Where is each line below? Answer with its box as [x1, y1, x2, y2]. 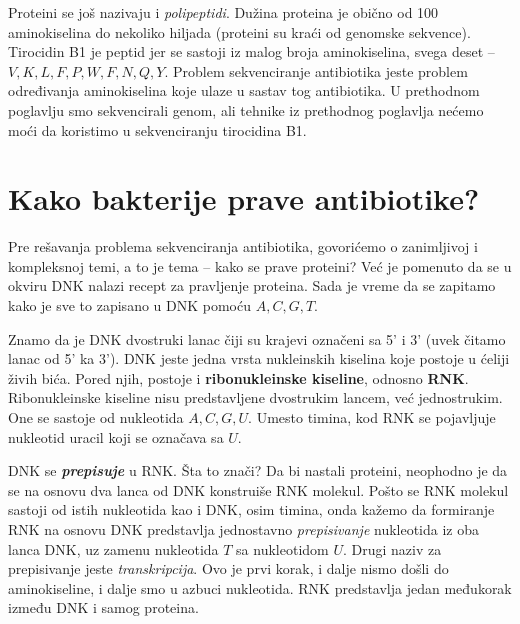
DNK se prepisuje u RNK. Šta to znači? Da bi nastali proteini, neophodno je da [8, 460, 508, 481]
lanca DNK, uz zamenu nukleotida [8, 538, 219, 559]
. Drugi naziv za [342, 538, 442, 559]
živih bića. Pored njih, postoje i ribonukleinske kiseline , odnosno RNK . [8, 367, 469, 388]
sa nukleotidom [236, 538, 329, 559]
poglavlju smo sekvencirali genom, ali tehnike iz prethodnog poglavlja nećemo [8, 99, 484, 120]
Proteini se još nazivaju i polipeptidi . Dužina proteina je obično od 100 [8, 2, 439, 22]
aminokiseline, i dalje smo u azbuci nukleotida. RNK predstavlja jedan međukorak [8, 577, 512, 598]
